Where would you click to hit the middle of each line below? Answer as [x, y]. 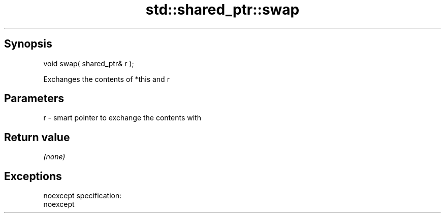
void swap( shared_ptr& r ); [89, 63]
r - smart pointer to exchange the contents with [122, 118]
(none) [54, 157]
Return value [37, 137]
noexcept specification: [83, 196]
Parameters [34, 99]
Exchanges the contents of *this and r [106, 79]
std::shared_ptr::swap [222, 10]
